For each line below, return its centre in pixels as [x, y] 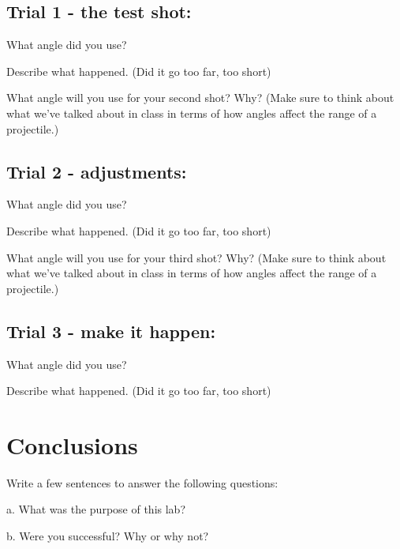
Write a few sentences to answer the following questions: [142, 482]
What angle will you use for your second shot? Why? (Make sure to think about [200, 98]
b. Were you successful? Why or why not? [108, 536]
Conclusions [72, 444]
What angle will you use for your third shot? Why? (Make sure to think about [196, 257]
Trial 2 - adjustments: [97, 171]
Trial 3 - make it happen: [111, 331]
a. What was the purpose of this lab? [96, 509]
